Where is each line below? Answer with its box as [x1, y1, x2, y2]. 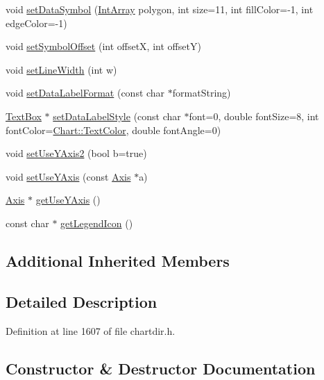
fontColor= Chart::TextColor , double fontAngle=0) [6, 122, 221, 137]
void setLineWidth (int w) [6, 62, 117, 76]
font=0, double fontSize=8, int [189, 108, 319, 123]
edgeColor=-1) [6, 15, 67, 30]
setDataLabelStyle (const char [53, 108, 181, 123]
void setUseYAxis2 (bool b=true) [6, 146, 147, 160]
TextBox [6, 108, 42, 123]
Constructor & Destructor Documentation [6, 357, 316, 379]
